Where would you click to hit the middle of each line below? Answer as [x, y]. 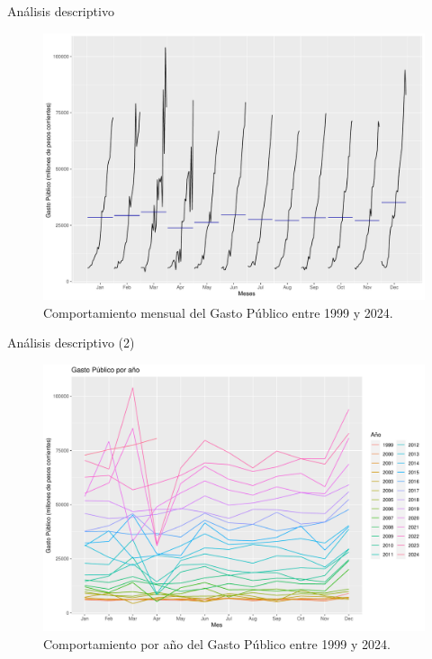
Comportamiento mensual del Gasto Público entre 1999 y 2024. [218, 312]
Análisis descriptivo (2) [71, 343]
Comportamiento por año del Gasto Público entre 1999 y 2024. [217, 643]
